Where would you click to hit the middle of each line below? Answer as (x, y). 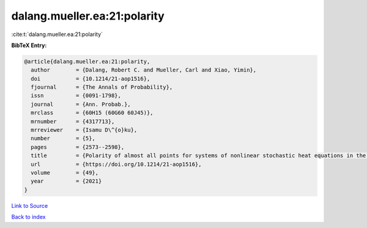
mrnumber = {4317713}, (73, 121)
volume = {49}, (65, 173)
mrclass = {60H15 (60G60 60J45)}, (92, 113)
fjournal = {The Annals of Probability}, (102, 87)
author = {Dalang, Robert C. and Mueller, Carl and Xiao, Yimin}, (144, 70)
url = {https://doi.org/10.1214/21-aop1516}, (116, 164)
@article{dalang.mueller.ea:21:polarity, (87, 61)
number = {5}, (63, 138)
